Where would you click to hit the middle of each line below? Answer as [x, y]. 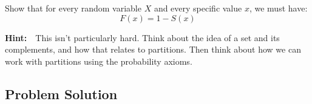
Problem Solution [61, 93]
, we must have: [278, 8]
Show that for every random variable [73, 8]
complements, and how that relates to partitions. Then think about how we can [153, 49]
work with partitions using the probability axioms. [99, 61]
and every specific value [198, 8]
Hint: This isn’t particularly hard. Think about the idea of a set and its [142, 37]
